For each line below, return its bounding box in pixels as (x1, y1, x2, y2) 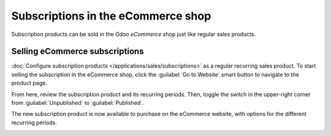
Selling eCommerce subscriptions (11, 46, 144, 57)
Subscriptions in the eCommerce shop (11, 9, 211, 23)
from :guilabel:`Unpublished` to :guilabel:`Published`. (11, 99, 144, 107)
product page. (11, 79, 47, 87)
